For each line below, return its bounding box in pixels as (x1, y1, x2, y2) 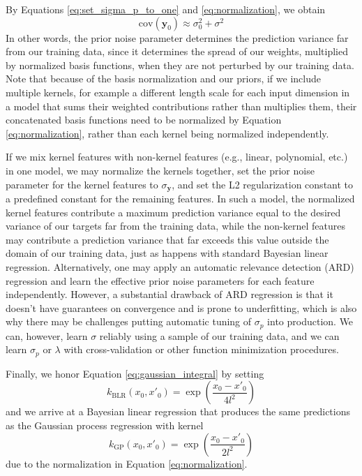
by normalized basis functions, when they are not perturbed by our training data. (6, 57, 354, 72)
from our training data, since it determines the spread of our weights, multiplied (6, 44, 348, 59)
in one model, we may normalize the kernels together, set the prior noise (6, 163, 315, 177)
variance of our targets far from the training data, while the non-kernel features (6, 218, 345, 233)
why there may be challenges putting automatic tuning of (6, 314, 252, 329)
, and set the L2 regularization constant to (172, 177, 354, 191)
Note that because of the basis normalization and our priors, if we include (6, 71, 321, 86)
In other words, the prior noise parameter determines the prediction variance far (6, 30, 349, 45)
